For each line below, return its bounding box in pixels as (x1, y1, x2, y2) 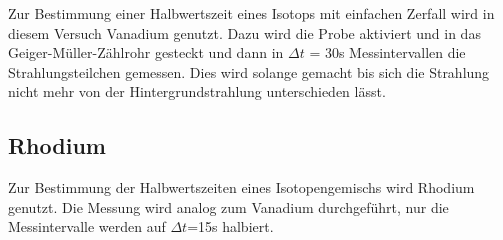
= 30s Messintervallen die (309, 42, 466, 63)
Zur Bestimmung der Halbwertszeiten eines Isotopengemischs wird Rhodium (8, 177, 475, 198)
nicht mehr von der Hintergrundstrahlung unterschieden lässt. (8, 81, 386, 102)
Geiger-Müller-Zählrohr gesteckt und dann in (8, 42, 284, 63)
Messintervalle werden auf (8, 216, 166, 237)
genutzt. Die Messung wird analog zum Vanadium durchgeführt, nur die (8, 196, 449, 217)
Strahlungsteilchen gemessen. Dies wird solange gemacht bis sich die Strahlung (8, 61, 490, 82)
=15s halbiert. (187, 216, 274, 237)
